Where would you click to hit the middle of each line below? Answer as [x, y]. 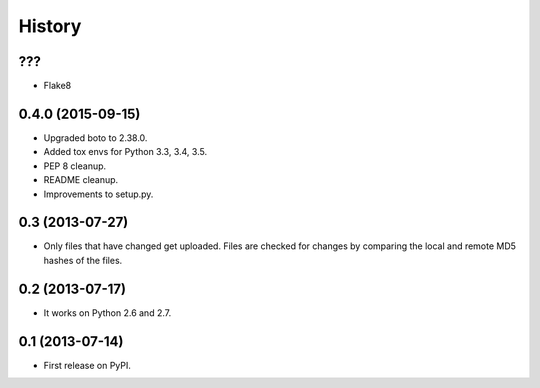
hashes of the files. [83, 260]
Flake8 [57, 86]
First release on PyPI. [87, 365]
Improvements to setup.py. [98, 194]
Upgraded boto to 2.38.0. [95, 137]
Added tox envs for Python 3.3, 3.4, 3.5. [125, 152]
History [50, 26]
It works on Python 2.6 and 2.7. [107, 312]
